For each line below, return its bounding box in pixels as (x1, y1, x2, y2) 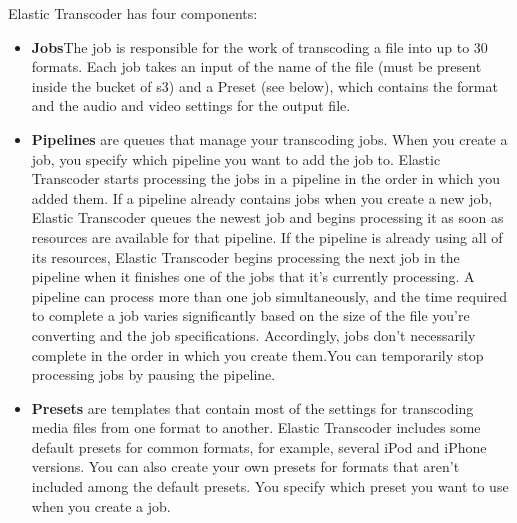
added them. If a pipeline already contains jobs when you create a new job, (31, 187, 493, 208)
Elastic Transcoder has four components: (8, 3, 258, 23)
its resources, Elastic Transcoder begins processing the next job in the (31, 246, 460, 267)
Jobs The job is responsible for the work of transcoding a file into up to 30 (31, 36, 488, 57)
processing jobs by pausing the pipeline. (31, 364, 276, 385)
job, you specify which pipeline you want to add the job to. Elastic (31, 148, 441, 169)
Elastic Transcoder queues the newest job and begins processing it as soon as (31, 207, 504, 228)
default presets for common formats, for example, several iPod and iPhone (31, 436, 487, 457)
